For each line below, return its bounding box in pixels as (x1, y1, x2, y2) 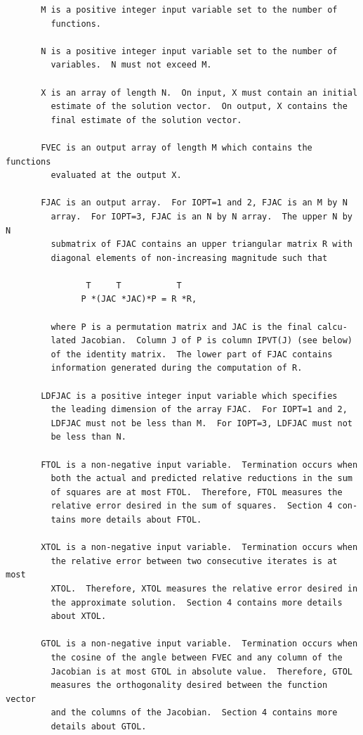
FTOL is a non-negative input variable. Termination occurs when (41, 459, 358, 470)
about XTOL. (51, 611, 107, 622)
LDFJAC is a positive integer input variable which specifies (41, 390, 338, 401)
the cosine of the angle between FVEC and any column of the (51, 652, 343, 663)
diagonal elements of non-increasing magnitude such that (51, 253, 328, 263)
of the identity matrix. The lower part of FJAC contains (51, 349, 333, 359)
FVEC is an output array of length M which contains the (41, 142, 312, 153)
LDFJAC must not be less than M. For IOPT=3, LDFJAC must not (51, 418, 352, 428)
